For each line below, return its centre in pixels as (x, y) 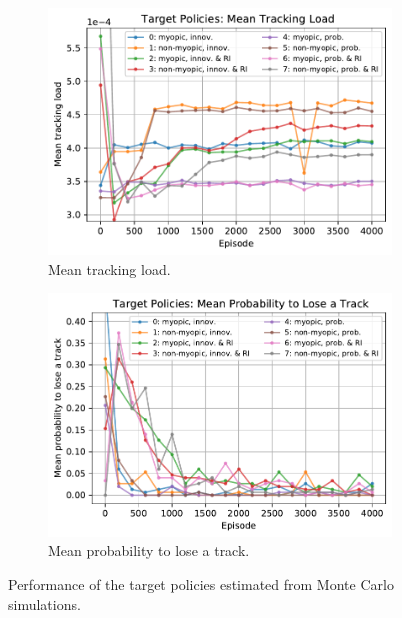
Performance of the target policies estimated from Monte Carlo (201, 584)
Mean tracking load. (109, 268)
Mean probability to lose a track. (149, 550)
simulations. (44, 603)
